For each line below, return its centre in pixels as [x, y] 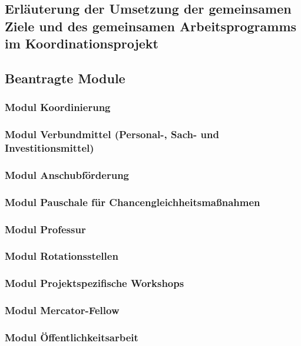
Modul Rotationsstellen [62, 256]
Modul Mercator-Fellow [62, 310]
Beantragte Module [65, 78]
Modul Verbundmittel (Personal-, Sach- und [112, 134]
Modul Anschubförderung [67, 174]
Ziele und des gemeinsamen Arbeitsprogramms [151, 26]
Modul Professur [45, 229]
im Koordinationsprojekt [82, 43]
